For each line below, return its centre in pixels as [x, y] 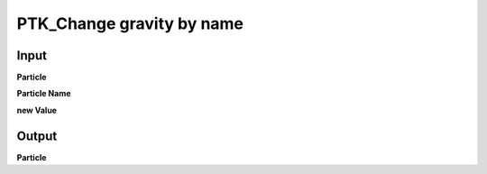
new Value [37, 110]
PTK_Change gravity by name [130, 23]
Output [37, 136]
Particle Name [44, 94]
